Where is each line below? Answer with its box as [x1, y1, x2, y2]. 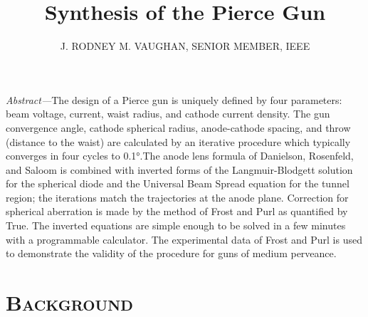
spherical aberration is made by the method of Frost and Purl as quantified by [6, 204, 348, 219]
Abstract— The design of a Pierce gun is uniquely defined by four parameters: [6, 92, 342, 107]
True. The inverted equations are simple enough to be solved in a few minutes [6, 218, 346, 233]
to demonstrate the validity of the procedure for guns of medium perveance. [6, 246, 337, 261]
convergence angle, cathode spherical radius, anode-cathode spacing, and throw [6, 120, 351, 135]
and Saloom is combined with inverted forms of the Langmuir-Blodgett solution [6, 162, 353, 177]
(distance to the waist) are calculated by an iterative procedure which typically [6, 134, 351, 149]
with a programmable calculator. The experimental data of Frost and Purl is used [6, 232, 362, 246]
